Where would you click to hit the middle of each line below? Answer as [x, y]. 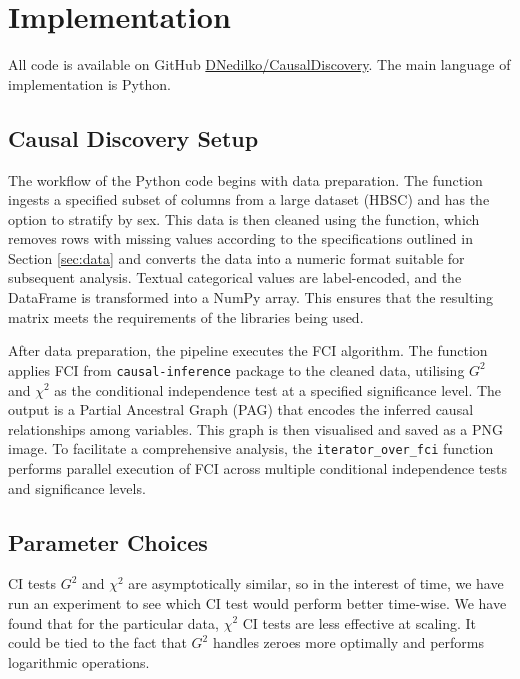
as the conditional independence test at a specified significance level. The [278, 389]
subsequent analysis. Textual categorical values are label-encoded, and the [235, 277]
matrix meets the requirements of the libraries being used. [186, 316]
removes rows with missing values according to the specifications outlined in [240, 238]
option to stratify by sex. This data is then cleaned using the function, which [244, 218]
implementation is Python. [89, 83]
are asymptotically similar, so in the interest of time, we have [316, 583]
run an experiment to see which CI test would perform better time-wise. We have [257, 602]
